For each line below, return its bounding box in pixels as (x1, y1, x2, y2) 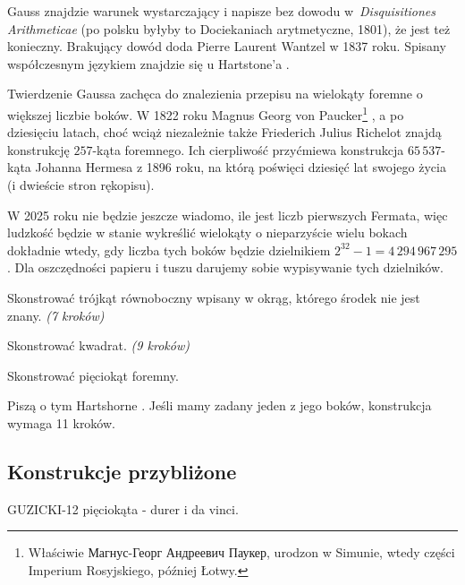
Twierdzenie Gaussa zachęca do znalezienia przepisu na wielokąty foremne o (7, 84, 423, 103)
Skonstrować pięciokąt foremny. (7, 366, 179, 384)
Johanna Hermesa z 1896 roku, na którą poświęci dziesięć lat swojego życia (35, 158, 446, 176)
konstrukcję (7, 140, 70, 159)
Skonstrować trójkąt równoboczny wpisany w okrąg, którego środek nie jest (7, 288, 420, 306)
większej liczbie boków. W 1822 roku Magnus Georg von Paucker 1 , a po (7, 102, 404, 124)
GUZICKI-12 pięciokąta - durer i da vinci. (7, 499, 239, 518)
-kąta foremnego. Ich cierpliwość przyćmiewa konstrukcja (92, 140, 404, 159)
